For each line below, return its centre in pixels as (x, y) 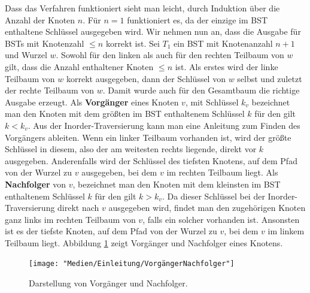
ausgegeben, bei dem (119, 172)
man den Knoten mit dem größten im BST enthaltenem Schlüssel (125, 114)
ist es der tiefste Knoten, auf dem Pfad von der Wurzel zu (111, 231)
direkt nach (78, 208)
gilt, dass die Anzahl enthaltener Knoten (79, 66)
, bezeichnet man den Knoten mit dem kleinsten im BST (177, 184)
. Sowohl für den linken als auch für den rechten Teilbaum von (170, 55)
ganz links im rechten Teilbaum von (70, 219)
